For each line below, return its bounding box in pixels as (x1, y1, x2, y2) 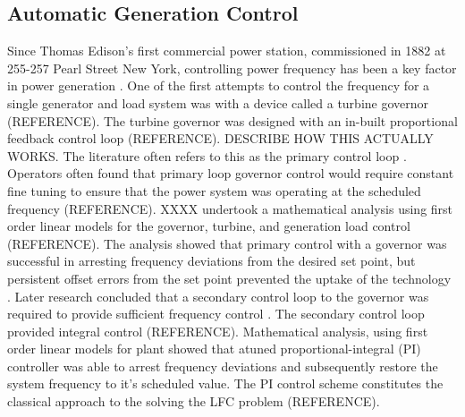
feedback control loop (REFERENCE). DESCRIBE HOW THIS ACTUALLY (7, 129, 434, 148)
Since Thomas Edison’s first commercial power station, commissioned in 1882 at (7, 41, 446, 60)
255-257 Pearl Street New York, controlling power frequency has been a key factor (7, 58, 457, 77)
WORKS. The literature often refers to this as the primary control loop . (7, 146, 407, 165)
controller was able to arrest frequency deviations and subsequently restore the (7, 356, 438, 375)
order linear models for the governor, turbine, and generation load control (7, 217, 410, 235)
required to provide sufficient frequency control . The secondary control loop (7, 304, 425, 323)
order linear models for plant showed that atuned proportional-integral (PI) (7, 339, 421, 358)
